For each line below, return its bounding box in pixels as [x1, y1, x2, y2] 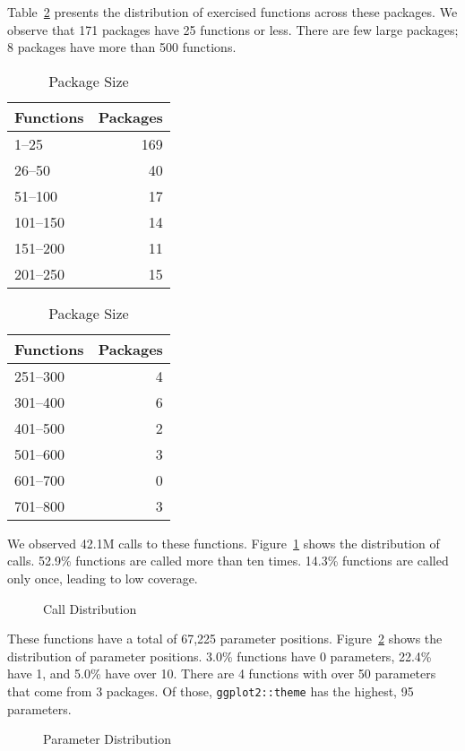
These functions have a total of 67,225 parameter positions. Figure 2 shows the [7, 629, 443, 648]
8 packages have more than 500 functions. [7, 38, 237, 56]
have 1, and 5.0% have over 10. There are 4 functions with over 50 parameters [7, 664, 436, 683]
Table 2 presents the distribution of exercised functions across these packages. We [7, 3, 458, 21]
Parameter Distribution [43, 729, 171, 748]
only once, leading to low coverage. [7, 568, 198, 587]
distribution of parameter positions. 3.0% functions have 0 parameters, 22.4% [7, 646, 432, 665]
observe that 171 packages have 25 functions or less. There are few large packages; [7, 20, 459, 39]
